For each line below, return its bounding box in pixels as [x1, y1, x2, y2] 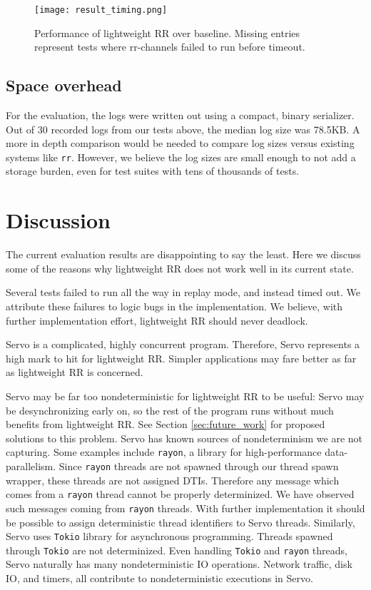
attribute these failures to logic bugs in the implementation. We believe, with [6, 298, 343, 313]
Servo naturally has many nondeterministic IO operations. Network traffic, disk [6, 556, 352, 571]
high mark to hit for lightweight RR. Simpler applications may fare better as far [6, 350, 357, 365]
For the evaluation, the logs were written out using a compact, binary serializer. [6, 108, 355, 123]
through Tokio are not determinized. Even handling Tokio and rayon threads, [6, 542, 347, 557]
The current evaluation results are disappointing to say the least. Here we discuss [6, 247, 361, 262]
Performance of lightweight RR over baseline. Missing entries [34, 25, 300, 40]
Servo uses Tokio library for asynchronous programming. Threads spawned [6, 529, 333, 544]
